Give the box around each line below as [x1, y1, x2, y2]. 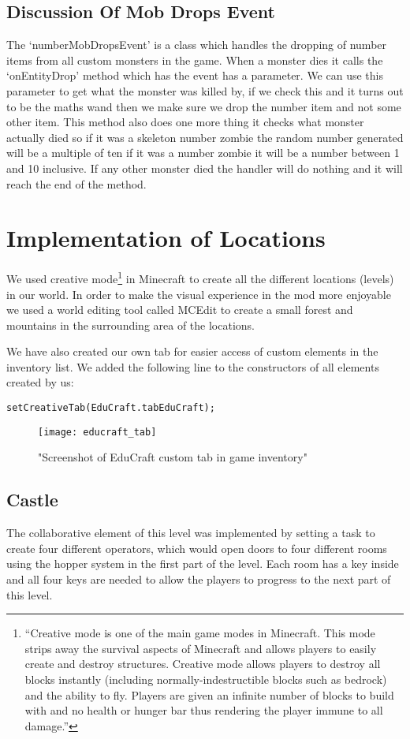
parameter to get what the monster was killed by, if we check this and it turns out [6, 82, 404, 99]
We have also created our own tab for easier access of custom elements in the [6, 343, 378, 360]
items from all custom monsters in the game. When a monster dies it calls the [6, 51, 383, 68]
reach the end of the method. [6, 175, 147, 192]
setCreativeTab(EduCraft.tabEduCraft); [6, 402, 215, 414]
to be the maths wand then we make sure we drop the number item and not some [6, 98, 401, 114]
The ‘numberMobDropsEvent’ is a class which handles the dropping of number [6, 36, 387, 53]
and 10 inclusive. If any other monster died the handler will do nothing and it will [6, 159, 403, 176]
